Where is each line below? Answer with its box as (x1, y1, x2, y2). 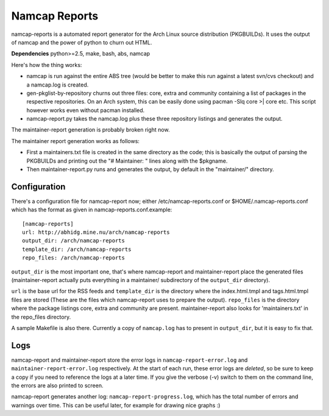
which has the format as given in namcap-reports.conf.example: (11, 206, 172, 213)
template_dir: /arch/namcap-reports (22, 245, 132, 253)
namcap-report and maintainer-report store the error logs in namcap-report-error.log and (11, 356, 248, 364)
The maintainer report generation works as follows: (11, 137, 140, 144)
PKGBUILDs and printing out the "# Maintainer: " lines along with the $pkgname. (26, 157, 228, 164)
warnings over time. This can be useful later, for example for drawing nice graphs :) (11, 401, 221, 409)
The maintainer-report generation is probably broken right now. (11, 126, 170, 133)
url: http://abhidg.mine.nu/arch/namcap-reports (22, 229, 170, 236)
